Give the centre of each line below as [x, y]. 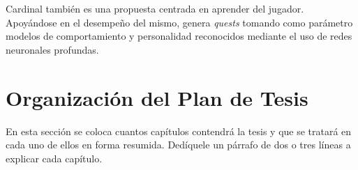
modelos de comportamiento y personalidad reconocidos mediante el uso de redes [179, 36]
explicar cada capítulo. [54, 158]
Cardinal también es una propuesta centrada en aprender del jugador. [155, 8]
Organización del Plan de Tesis [157, 97]
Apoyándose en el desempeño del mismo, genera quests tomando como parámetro [179, 22]
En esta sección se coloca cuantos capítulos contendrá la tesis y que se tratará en [179, 131]
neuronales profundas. [52, 49]
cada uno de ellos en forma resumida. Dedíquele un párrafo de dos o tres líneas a [178, 145]
